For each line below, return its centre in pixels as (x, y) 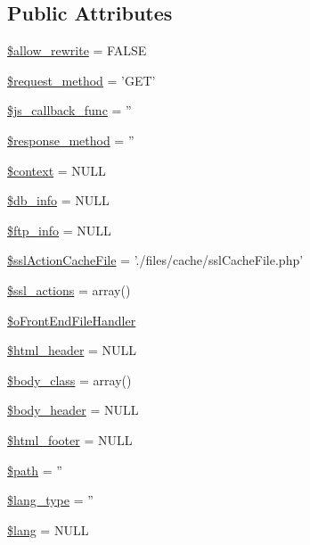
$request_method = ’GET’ (82, 80)
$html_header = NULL (72, 350)
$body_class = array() (69, 380)
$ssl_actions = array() (69, 289)
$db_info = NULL (58, 200)
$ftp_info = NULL (59, 230)
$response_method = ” (71, 140)
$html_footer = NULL (70, 439)
